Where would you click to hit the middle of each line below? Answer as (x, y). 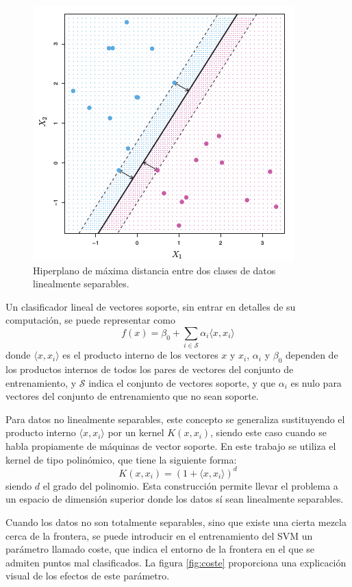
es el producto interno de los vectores (140, 355)
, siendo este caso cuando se (268, 432)
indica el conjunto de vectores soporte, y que (182, 382)
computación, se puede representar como (90, 320)
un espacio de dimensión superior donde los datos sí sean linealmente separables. (175, 499)
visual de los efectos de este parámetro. (88, 576)
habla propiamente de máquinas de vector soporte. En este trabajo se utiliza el (171, 446)
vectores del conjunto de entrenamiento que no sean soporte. (132, 396)
